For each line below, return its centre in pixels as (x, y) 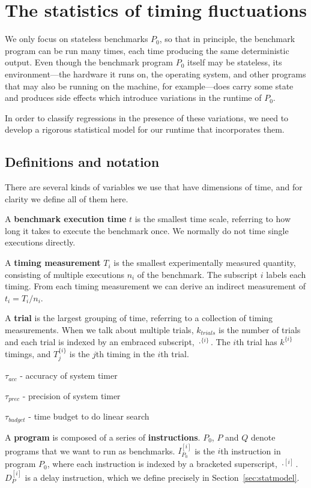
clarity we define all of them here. (67, 198)
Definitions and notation (82, 162)
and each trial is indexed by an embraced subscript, (100, 341)
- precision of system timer (71, 396)
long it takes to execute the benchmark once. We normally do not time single (147, 230)
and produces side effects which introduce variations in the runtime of (133, 98)
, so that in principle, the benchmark (227, 39)
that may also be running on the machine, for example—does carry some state (149, 86)
